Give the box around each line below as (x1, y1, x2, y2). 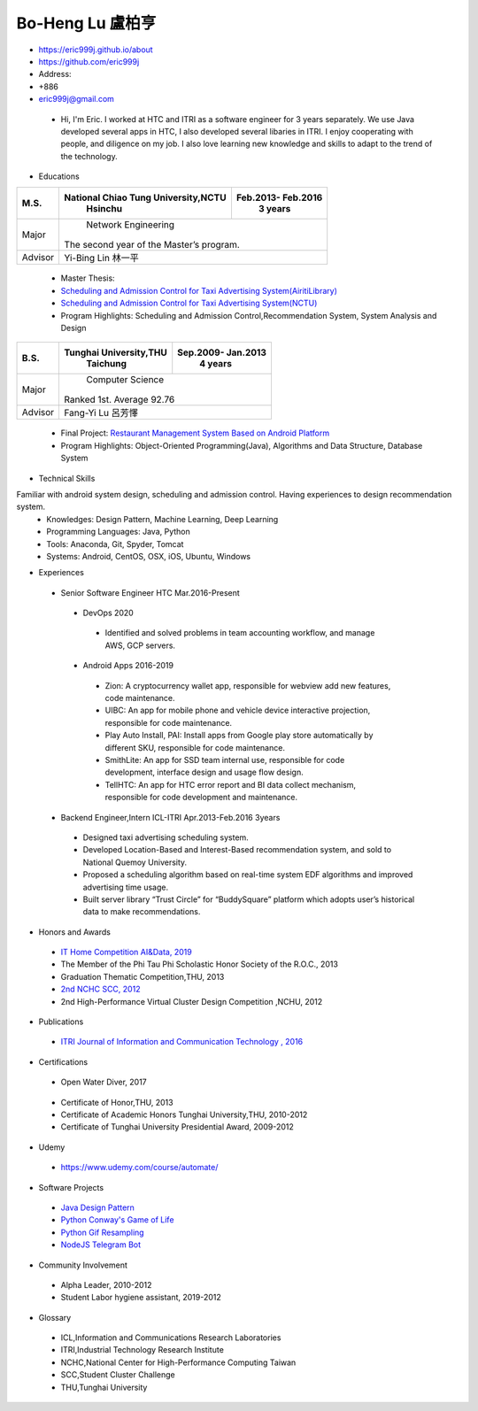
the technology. (60, 150, 119, 161)
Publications (38, 1016, 84, 1027)
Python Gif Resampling (60, 1227, 145, 1238)
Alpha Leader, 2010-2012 (60, 1279, 152, 1290)
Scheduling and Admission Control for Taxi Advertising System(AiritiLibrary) (60, 285, 338, 296)
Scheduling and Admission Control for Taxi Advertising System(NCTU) (60, 297, 318, 309)
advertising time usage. (82, 882, 168, 892)
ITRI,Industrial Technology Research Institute (60, 1345, 225, 1355)
